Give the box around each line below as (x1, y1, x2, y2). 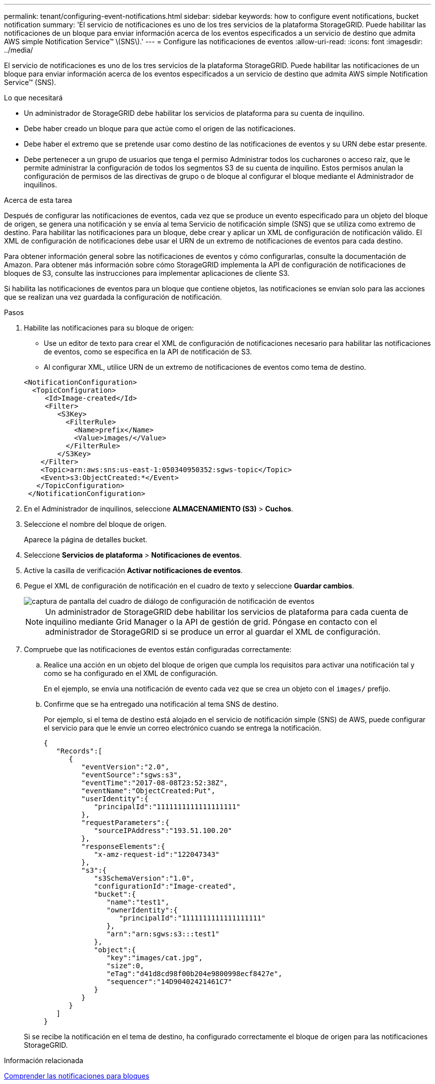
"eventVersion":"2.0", (81, 763, 169, 771)
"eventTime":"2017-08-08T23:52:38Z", (81, 779, 228, 787)
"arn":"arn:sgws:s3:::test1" (106, 930, 220, 938)
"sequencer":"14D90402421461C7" (106, 978, 232, 986)
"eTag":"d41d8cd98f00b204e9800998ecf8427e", (106, 970, 283, 978)
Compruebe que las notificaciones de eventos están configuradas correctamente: (24, 645, 292, 654)
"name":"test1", (106, 898, 169, 906)
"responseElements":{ (81, 842, 165, 850)
